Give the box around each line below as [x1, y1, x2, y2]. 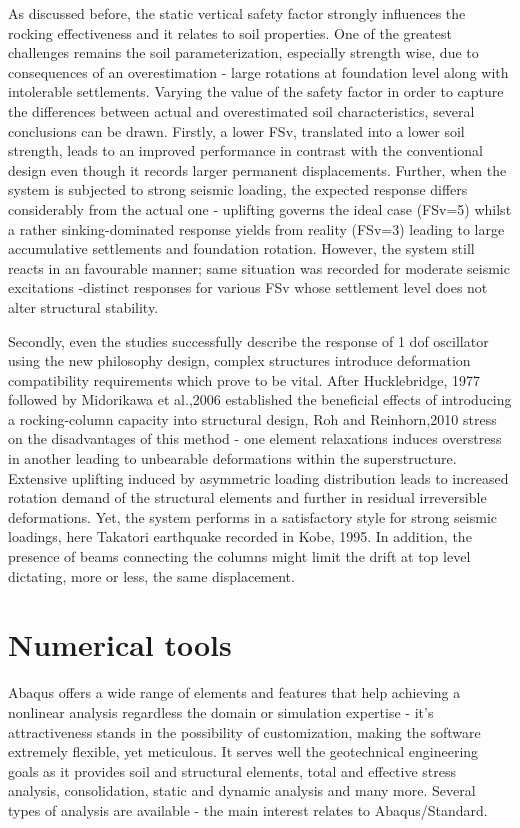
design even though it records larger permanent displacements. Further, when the [8, 159, 507, 180]
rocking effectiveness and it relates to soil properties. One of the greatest [8, 22, 452, 43]
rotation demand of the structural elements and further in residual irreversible [8, 487, 487, 508]
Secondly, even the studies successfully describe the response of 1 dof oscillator [8, 330, 489, 351]
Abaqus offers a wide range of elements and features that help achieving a [8, 682, 461, 703]
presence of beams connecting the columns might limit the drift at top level [8, 546, 471, 567]
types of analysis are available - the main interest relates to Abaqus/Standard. [8, 799, 488, 820]
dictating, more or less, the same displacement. [8, 565, 295, 586]
